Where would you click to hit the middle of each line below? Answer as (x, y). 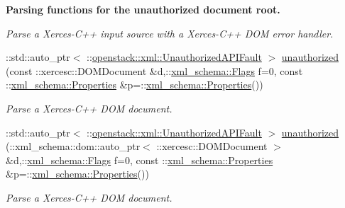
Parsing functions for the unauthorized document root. (143, 9)
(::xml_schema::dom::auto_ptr (73, 146)
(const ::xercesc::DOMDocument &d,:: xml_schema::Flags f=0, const (154, 70)
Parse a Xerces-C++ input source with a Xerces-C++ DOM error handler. (170, 33)
